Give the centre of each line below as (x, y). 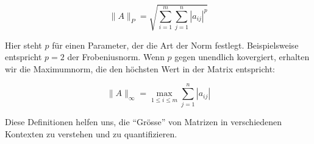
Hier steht (23, 45)
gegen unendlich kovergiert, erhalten (242, 57)
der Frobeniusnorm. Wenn (116, 57)
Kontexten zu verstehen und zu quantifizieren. (91, 134)
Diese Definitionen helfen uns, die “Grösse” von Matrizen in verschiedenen (144, 122)
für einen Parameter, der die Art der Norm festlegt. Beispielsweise (175, 45)
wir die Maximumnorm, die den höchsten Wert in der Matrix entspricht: (140, 68)
